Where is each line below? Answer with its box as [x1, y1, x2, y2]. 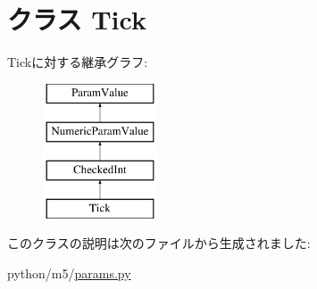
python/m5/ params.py [7, 264, 131, 283]
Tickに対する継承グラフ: [7, 53, 148, 71]
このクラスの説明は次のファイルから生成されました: [7, 234, 311, 252]
